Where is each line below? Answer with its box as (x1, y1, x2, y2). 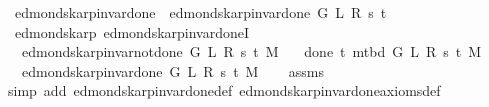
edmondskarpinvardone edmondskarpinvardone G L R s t (14, 2, 387, 22)
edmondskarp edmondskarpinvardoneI (14, 21, 250, 42)
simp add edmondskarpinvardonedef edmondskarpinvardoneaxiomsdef (7, 80, 441, 101)
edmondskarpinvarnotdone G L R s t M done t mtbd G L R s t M (21, 41, 482, 62)
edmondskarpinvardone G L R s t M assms (21, 60, 324, 81)
